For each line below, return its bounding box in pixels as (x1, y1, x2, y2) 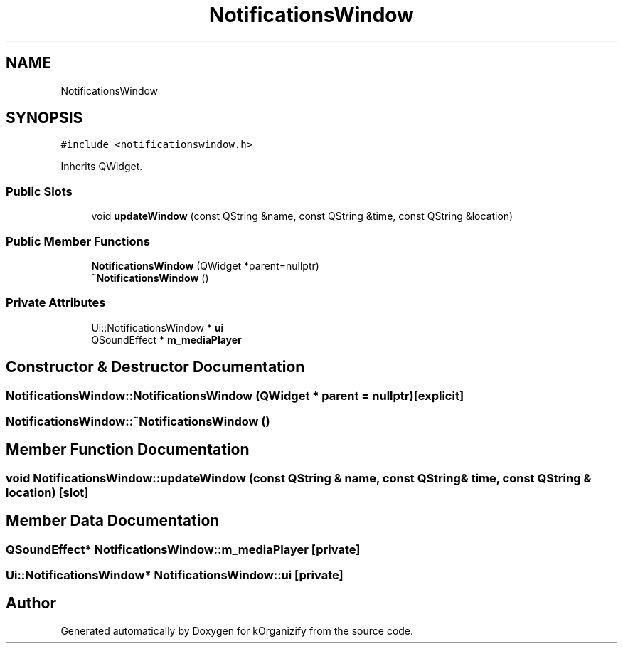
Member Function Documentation (6, 440, 250, 459)
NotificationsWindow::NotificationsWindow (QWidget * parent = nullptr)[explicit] (6, 388, 464, 403)
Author (6, 594, 56, 613)
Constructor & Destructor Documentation (6, 358, 305, 376)
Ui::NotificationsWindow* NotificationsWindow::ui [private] (6, 567, 344, 582)
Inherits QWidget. (60, 160, 143, 173)
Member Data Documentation (6, 512, 220, 530)
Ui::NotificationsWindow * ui (91, 321, 224, 334)
